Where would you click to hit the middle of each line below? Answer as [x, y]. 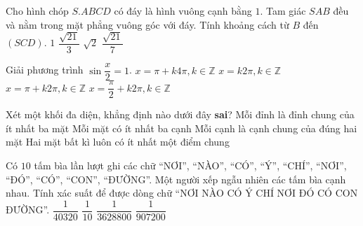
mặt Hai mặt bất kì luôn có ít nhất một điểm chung [118, 142]
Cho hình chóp [37, 10]
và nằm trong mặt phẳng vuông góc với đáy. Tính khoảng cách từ [147, 24]
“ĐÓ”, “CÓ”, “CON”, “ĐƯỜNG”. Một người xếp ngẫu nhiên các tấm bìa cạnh [176, 179]
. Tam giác [283, 10]
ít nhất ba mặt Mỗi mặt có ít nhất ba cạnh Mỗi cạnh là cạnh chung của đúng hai [181, 128]
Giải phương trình [45, 70]
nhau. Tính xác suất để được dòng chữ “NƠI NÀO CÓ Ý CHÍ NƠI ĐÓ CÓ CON [182, 193]
